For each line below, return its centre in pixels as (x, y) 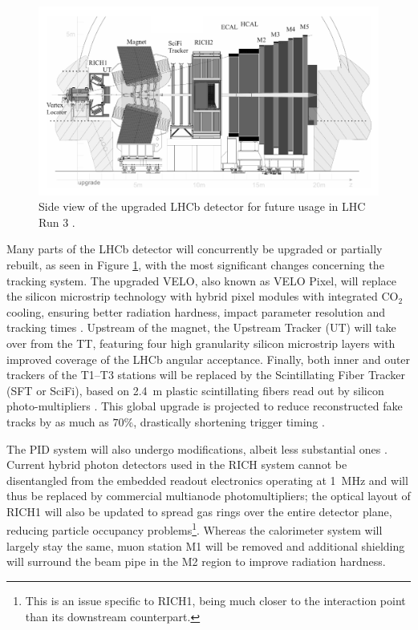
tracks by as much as (58, 421)
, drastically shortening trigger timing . (229, 421)
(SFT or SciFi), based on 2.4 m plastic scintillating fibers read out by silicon (195, 390)
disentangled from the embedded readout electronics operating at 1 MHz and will (207, 480)
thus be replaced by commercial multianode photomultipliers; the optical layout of (209, 496)
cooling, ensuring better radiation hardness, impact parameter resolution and (196, 311)
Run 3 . (57, 222)
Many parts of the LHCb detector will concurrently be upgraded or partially (195, 249)
